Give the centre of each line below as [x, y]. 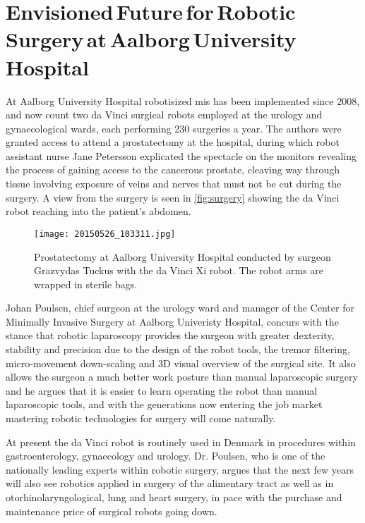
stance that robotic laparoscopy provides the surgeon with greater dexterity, [170, 335]
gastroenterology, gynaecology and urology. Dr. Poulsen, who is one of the [166, 456]
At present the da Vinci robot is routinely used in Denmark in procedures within [181, 442]
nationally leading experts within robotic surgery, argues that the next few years [180, 469]
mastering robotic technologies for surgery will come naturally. [141, 418]
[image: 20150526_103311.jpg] [105, 234]
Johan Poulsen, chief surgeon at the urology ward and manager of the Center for [180, 308]
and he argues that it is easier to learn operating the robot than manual [162, 390]
